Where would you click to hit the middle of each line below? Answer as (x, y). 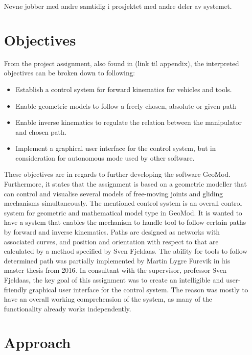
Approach (37, 342)
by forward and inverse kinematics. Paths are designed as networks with (112, 232)
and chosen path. (41, 131)
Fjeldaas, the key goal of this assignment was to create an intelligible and (114, 280)
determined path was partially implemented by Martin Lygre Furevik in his (117, 260)
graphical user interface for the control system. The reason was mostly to (138, 289)
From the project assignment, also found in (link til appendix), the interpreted (122, 63)
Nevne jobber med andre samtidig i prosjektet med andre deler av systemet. (118, 6)
